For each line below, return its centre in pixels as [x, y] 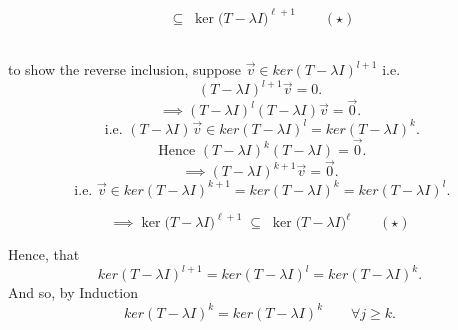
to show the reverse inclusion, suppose [125, 69]
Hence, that [44, 254]
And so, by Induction [73, 292]
